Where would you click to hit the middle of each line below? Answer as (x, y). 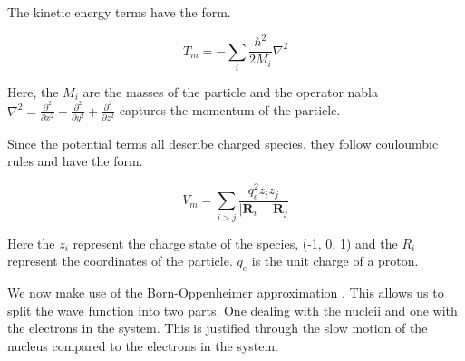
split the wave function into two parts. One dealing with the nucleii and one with (232, 310)
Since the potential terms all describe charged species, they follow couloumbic (223, 143)
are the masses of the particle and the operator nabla (231, 91)
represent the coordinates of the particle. (120, 261)
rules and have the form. (75, 161)
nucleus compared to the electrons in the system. (143, 345)
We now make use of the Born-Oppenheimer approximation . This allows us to (226, 293)
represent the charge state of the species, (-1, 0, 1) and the (235, 243)
